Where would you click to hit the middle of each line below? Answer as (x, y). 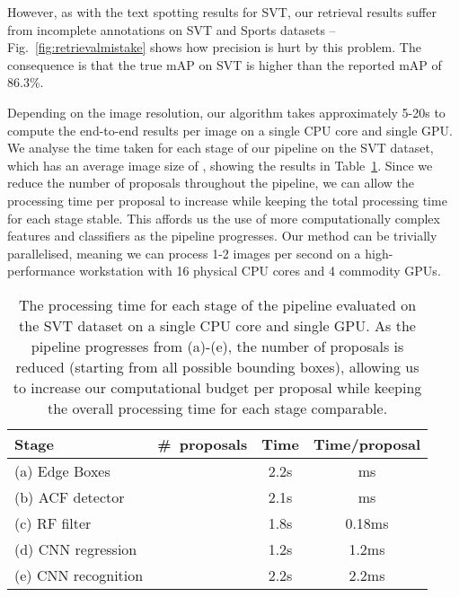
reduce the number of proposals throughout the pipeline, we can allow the (211, 183)
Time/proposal (367, 443)
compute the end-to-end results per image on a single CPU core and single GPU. (230, 130)
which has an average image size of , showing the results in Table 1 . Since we (220, 165)
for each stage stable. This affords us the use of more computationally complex (224, 218)
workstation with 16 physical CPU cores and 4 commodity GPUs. (260, 271)
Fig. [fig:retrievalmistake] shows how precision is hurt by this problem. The (214, 47)
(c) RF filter (53, 522)
